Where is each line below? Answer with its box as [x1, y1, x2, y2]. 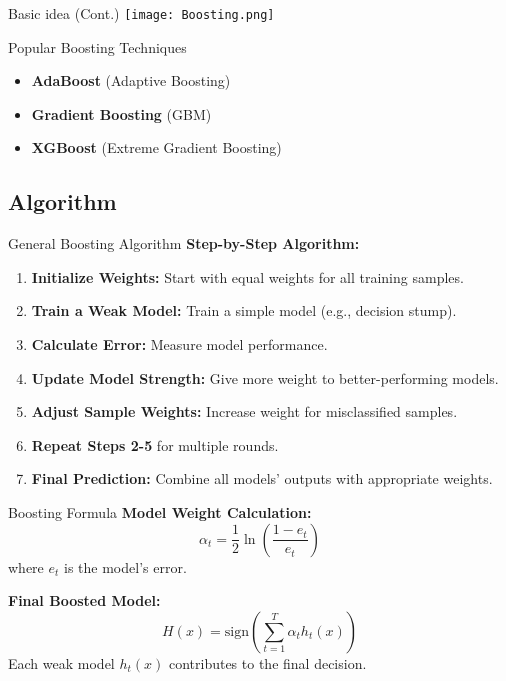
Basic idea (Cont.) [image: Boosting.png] [8, 3, 275, 23]
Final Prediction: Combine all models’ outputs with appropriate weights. [31, 468, 493, 489]
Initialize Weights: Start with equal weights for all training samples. [31, 266, 464, 287]
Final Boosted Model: [8, 590, 161, 611]
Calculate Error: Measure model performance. [31, 334, 328, 355]
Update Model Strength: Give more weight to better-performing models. [31, 367, 499, 388]
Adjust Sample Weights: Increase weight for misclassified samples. [31, 401, 458, 422]
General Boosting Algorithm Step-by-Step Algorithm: [8, 233, 360, 254]
